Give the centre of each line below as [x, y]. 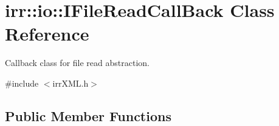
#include [22, 83]
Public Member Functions [88, 115]
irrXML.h [71, 83]
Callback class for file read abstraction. [77, 63]
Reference [47, 34]
